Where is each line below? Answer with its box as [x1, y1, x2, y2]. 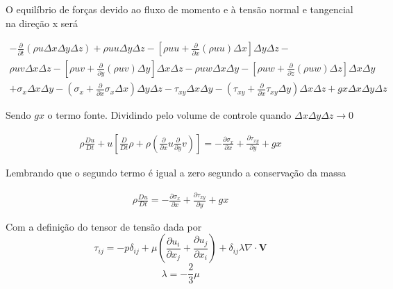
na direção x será [6, 15, 78, 30]
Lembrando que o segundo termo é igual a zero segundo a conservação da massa [6, 165, 346, 179]
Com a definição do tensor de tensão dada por [6, 219, 202, 233]
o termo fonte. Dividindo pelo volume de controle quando [47, 108, 292, 122]
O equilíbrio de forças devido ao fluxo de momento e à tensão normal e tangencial [6, 2, 353, 16]
